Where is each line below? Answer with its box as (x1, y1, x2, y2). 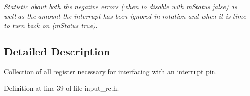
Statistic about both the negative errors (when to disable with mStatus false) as (4, 1, 237, 11)
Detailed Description (4, 44, 110, 59)
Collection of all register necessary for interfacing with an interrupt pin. (4, 66, 217, 76)
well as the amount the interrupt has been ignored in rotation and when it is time (4, 11, 246, 21)
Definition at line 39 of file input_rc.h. (4, 82, 119, 93)
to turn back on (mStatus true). (4, 20, 98, 30)
